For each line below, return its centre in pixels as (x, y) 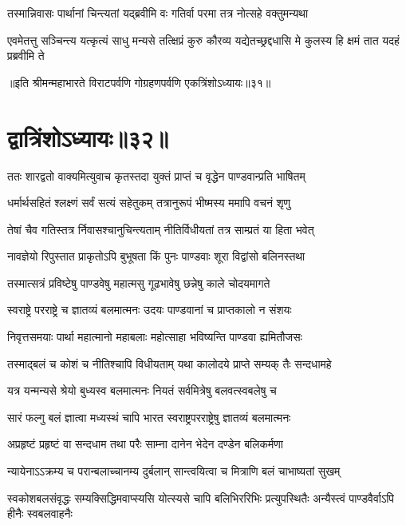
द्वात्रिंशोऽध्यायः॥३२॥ (88, 137)
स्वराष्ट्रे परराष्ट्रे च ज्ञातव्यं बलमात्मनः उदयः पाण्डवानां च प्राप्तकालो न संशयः (150, 310)
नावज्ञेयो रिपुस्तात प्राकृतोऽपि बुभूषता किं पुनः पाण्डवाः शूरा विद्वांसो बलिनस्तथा (156, 256)
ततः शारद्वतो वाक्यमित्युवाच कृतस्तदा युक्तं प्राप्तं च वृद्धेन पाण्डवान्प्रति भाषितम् (156, 175)
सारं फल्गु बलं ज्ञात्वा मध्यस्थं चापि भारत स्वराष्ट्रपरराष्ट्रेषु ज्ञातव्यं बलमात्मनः (149, 417)
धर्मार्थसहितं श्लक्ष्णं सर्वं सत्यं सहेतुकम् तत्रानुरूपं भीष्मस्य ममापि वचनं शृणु (149, 203)
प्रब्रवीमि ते (26, 56)
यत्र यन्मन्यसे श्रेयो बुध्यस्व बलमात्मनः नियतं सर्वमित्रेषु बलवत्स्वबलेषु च (142, 390)
